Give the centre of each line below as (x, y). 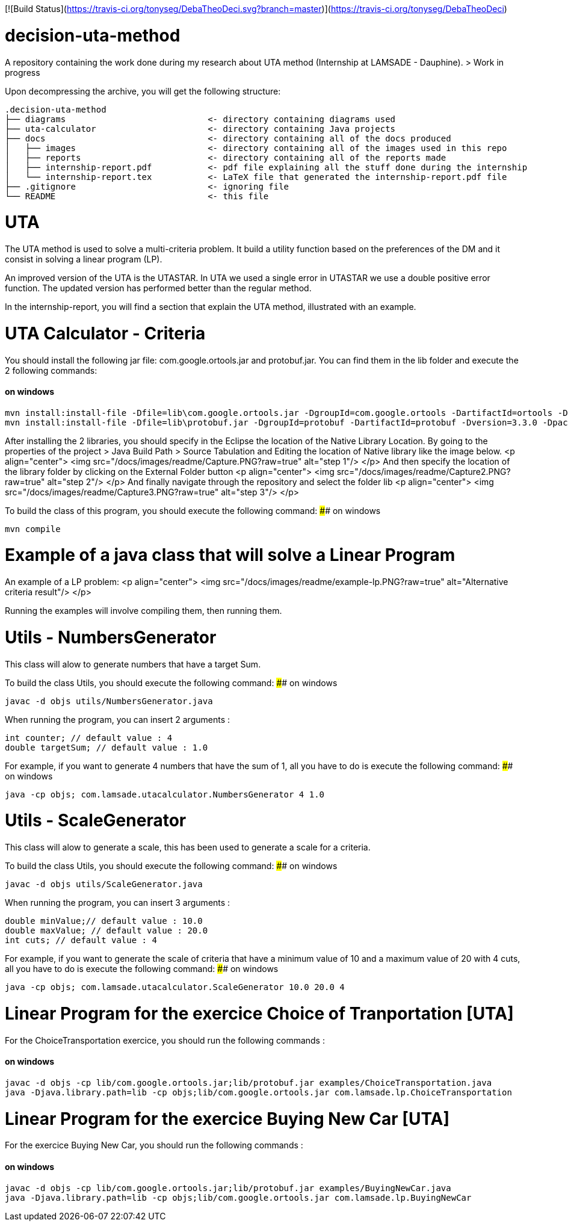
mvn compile (33, 529)
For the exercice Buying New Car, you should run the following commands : (154, 1145)
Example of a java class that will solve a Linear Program (230, 555)
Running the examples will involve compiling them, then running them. (144, 611)
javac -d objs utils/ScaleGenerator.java (104, 884)
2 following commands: (51, 370)
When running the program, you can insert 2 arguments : (118, 719)
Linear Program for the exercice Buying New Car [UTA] (227, 1119)
